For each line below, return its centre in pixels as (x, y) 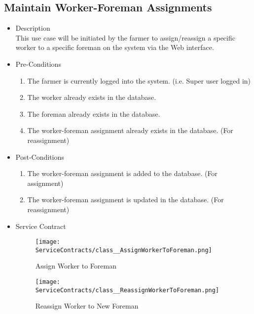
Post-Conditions (40, 157)
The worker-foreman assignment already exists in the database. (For (130, 130)
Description (33, 28)
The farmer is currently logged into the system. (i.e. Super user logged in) (139, 80)
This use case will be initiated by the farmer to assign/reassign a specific (125, 37)
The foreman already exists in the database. (94, 113)
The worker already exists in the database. (92, 97)
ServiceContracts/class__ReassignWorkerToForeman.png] (127, 290)
